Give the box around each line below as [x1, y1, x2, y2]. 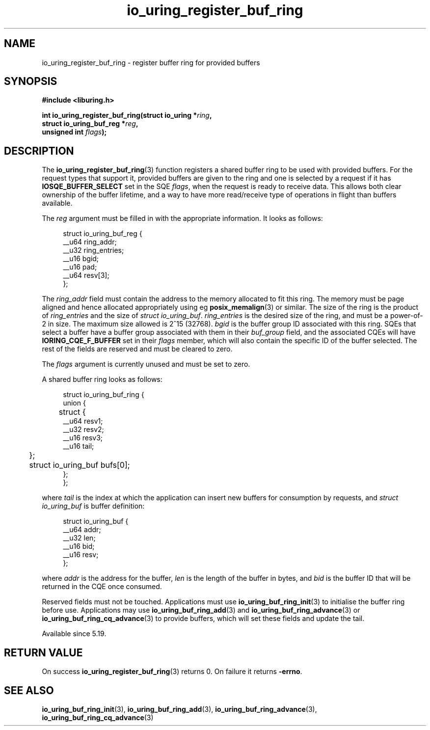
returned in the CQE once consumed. [42, 582, 162, 591]
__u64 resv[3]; [63, 271, 109, 280]
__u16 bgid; [63, 254, 99, 263]
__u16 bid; [63, 542, 95, 551]
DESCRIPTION [4, 144, 74, 157]
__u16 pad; [63, 263, 97, 271]
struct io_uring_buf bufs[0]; [29, 460, 130, 470]
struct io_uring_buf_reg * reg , [42, 119, 138, 128]
